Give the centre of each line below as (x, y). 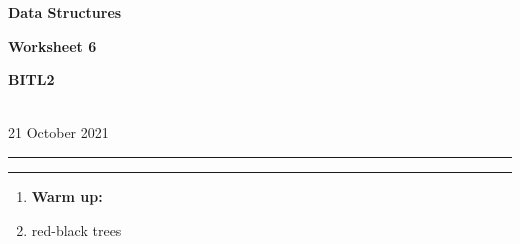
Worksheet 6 (52, 45)
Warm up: (67, 195)
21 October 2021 (58, 132)
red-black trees (76, 229)
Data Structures (65, 12)
